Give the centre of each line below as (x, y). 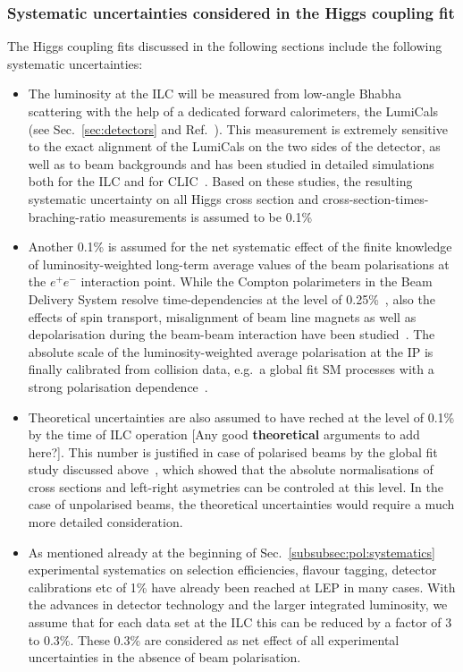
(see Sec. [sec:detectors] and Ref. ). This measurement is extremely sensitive (238, 128)
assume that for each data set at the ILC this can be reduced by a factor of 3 (240, 622)
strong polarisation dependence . (118, 386)
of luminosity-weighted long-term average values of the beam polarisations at (239, 264)
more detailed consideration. (105, 522)
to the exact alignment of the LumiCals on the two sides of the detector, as (234, 146)
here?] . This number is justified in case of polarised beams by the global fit (233, 451)
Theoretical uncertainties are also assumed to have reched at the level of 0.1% (241, 417)
